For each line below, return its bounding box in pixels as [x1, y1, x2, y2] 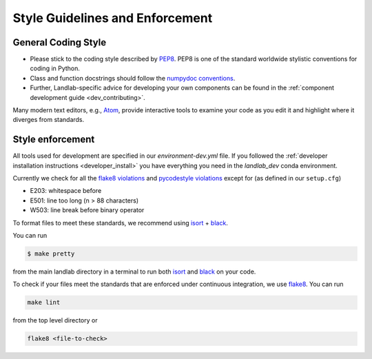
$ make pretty [27, 250, 75, 258]
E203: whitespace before [30, 187, 102, 195]
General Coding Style [12, 37, 107, 48]
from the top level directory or [12, 316, 98, 325]
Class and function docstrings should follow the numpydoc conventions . [30, 74, 236, 82]
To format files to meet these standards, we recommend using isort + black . [12, 218, 229, 227]
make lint [27, 298, 61, 307]
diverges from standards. [12, 116, 85, 124]
